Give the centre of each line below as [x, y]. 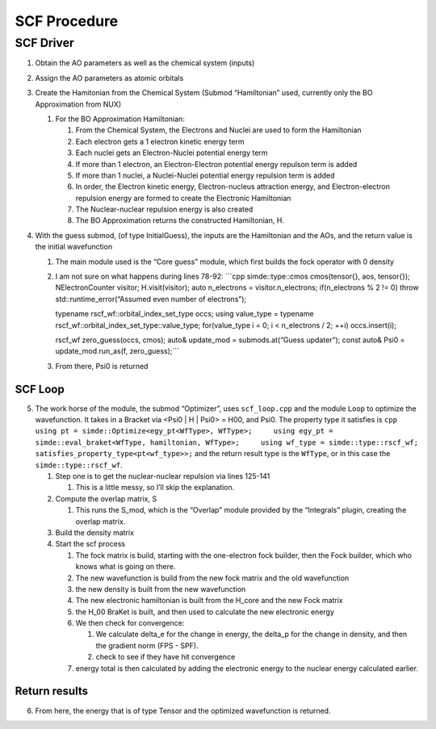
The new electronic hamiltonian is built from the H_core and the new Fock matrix [209, 601]
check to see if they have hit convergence [166, 657]
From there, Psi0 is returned [102, 366]
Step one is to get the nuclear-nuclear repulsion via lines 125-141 [163, 476]
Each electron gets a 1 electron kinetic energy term [160, 141]
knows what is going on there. [126, 567]
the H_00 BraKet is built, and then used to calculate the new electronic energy [205, 612]
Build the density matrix [95, 532]
